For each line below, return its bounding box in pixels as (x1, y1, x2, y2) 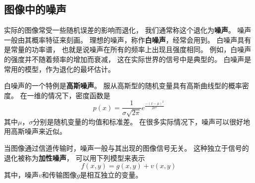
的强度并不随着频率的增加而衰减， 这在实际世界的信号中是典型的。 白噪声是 (4, 54, 252, 64)
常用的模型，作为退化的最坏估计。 (4, 63, 115, 74)
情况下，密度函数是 (48, 90, 110, 100)
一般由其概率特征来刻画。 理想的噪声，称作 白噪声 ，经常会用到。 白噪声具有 (4, 34, 252, 45)
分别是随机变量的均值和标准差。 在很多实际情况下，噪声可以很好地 (33, 116, 251, 126)
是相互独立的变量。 (80, 170, 143, 180)
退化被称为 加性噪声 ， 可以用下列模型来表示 (4, 152, 145, 163)
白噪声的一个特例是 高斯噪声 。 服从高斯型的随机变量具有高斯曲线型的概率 (4, 80, 242, 91)
